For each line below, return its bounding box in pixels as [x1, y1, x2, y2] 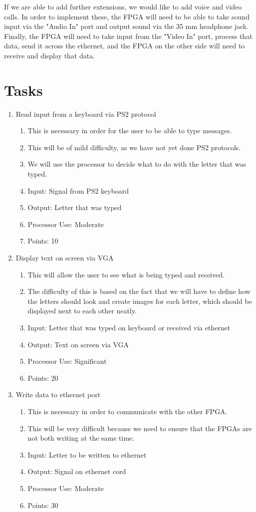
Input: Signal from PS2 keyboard [27, 185, 129, 196]
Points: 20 [27, 372, 58, 383]
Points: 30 [27, 500, 58, 510]
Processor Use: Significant [27, 356, 107, 366]
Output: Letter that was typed [27, 202, 122, 213]
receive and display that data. [4, 50, 95, 60]
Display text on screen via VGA [15, 253, 114, 263]
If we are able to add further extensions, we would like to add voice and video [4, 1, 242, 11]
